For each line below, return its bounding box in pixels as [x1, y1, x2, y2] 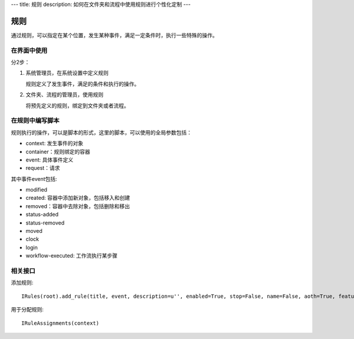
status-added [25, 211, 59, 218]
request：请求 [25, 164, 60, 172]
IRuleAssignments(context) [21, 320, 100, 327]
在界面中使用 [11, 46, 48, 54]
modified [25, 186, 47, 193]
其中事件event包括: [11, 175, 57, 182]
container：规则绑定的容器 [25, 148, 91, 155]
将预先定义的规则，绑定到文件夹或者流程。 [25, 102, 129, 109]
